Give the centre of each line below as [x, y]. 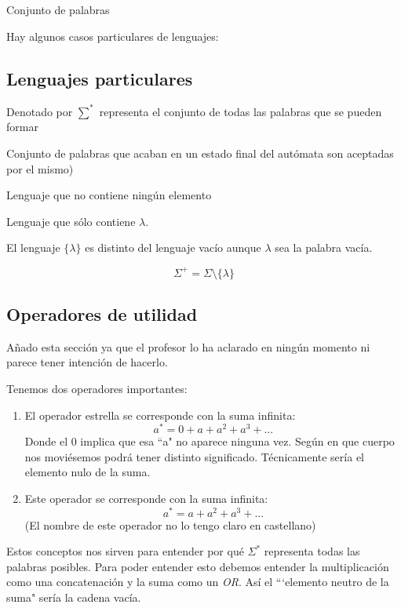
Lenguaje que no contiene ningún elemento [109, 195]
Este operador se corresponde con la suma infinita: [146, 498]
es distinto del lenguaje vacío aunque [173, 248]
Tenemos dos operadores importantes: [97, 388]
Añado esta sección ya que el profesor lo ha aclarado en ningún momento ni [188, 346]
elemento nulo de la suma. [87, 472]
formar [22, 127]
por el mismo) [40, 168]
